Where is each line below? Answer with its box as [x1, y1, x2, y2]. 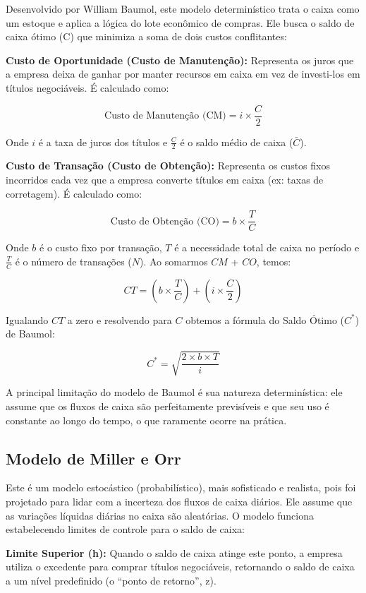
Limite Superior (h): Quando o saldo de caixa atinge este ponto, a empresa [6, 545, 343, 560]
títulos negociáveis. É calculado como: [6, 80, 169, 95]
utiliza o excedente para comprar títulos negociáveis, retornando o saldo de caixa [6, 559, 355, 574]
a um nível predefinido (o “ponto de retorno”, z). [6, 573, 216, 587]
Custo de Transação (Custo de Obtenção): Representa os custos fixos [6, 158, 330, 173]
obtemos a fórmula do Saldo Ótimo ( [185, 312, 345, 327]
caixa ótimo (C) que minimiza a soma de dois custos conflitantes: [6, 29, 287, 44]
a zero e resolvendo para [67, 312, 172, 327]
